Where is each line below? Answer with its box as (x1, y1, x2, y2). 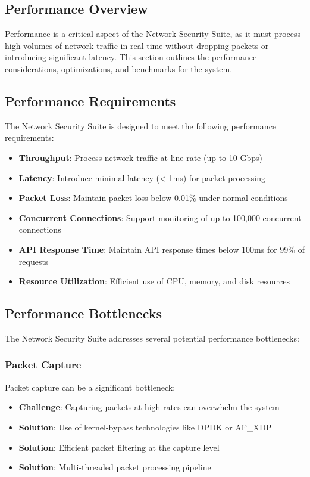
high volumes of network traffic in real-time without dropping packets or (5, 39, 269, 51)
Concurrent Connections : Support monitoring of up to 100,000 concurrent (18, 211, 302, 224)
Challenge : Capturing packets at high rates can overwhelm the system (18, 401, 280, 413)
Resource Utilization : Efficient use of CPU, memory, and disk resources (18, 275, 290, 287)
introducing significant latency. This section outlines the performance (5, 51, 257, 63)
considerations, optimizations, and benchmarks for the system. (5, 62, 233, 75)
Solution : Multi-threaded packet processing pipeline (18, 461, 211, 473)
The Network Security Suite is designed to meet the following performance (5, 119, 277, 132)
